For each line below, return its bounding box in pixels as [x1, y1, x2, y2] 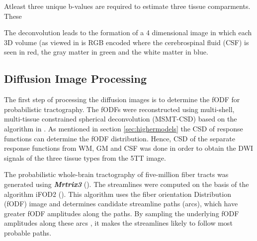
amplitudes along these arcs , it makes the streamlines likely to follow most [4, 218, 233, 228]
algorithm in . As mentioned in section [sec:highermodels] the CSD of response [4, 123, 243, 133]
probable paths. [4, 227, 52, 238]
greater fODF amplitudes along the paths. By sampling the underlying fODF [4, 208, 239, 218]
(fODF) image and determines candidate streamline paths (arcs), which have [4, 198, 238, 209]
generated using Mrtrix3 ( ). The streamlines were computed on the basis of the [4, 179, 249, 189]
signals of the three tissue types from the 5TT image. [4, 152, 166, 163]
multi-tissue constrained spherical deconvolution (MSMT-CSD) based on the [4, 114, 237, 124]
